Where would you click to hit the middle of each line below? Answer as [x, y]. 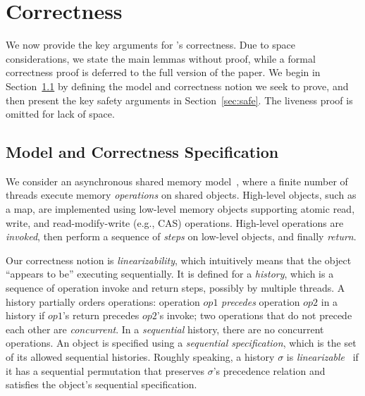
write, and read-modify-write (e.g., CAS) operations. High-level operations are [175, 222]
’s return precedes [101, 315]
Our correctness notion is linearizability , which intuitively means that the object [179, 260]
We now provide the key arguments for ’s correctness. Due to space [150, 45]
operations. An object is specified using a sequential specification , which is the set [181, 343]
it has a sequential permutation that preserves [105, 370]
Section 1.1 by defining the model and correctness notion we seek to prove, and [177, 86]
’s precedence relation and [269, 370]
